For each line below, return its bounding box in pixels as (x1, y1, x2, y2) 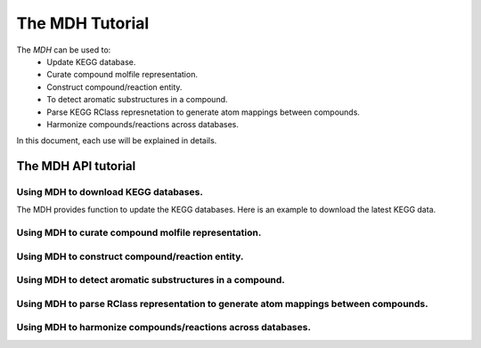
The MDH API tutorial (16, 158, 136, 174)
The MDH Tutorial (16, 13, 150, 33)
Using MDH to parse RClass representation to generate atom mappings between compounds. (16, 297, 428, 310)
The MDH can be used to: (16, 45, 111, 55)
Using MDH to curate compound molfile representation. (16, 227, 262, 239)
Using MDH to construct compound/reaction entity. (16, 250, 244, 263)
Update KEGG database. (46, 56, 136, 67)
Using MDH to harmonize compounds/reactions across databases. (16, 321, 312, 334)
